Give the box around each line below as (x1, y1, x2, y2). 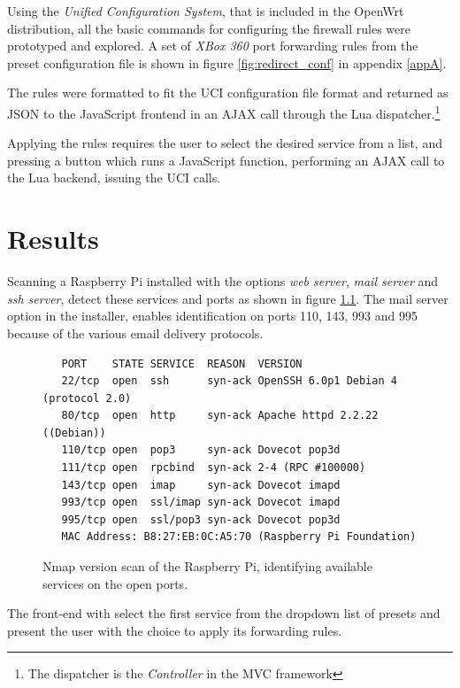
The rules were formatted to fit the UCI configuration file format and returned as (7, 83, 448, 102)
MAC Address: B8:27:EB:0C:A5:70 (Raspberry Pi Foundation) (61, 530, 417, 544)
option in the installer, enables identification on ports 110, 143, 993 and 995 (7, 306, 418, 325)
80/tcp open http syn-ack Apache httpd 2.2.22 (61, 409, 379, 422)
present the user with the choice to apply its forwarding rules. (7, 621, 342, 639)
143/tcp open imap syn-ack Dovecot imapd (61, 478, 341, 491)
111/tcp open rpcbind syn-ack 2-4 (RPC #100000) (61, 461, 366, 475)
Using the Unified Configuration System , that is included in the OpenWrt (7, 2, 404, 19)
